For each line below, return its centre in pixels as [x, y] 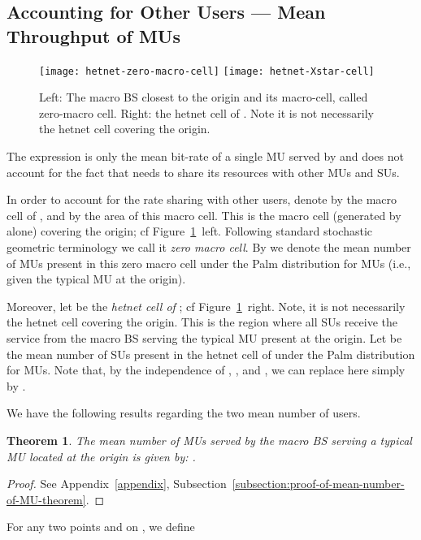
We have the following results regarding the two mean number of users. [184, 413]
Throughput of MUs [93, 35]
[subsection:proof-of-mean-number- [318, 484]
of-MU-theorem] [46, 499]
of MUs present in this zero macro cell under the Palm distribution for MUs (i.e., [209, 263]
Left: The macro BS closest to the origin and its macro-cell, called [204, 97]
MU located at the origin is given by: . [101, 456]
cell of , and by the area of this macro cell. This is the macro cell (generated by [204, 215]
